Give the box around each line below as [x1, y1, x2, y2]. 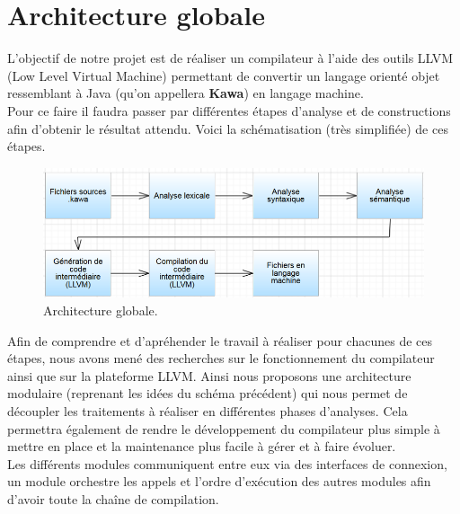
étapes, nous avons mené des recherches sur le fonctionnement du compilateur [7, 349, 435, 368]
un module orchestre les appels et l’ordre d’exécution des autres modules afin [7, 472, 431, 491]
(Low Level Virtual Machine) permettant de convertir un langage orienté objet [7, 66, 440, 84]
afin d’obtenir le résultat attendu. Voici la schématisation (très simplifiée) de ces [7, 119, 448, 137]
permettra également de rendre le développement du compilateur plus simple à [7, 419, 440, 438]
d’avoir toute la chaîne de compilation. [7, 489, 219, 508]
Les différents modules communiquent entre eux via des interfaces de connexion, [7, 454, 447, 473]
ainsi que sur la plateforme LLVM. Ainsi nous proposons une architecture [7, 366, 411, 385]
